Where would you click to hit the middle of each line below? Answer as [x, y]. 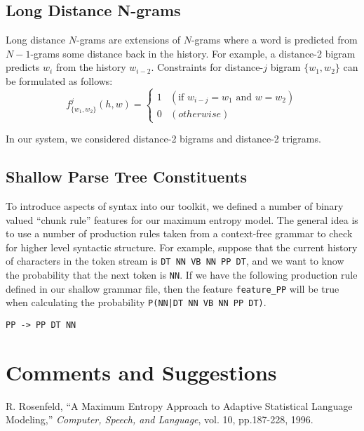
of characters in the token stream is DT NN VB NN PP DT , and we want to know [175, 261]
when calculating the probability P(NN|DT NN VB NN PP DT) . [136, 302]
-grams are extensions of [128, 40]
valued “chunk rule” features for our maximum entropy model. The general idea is [182, 219]
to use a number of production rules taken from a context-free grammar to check [179, 233]
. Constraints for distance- [207, 67]
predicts [23, 67]
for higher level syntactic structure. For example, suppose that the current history [182, 247]
